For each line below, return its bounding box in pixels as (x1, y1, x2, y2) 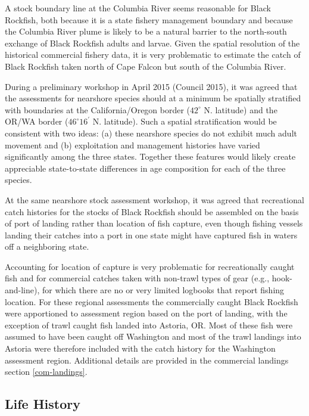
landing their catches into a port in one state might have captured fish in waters (5, 228, 298, 241)
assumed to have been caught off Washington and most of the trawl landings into (5, 330, 301, 343)
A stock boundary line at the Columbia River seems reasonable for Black (5, 2, 271, 14)
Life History (5, 395, 81, 413)
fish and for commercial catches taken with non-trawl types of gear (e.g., (5, 272, 270, 284)
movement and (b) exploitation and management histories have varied (5, 138, 260, 151)
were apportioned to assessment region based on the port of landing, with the (5, 307, 288, 319)
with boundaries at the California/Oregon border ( (5, 103, 191, 116)
